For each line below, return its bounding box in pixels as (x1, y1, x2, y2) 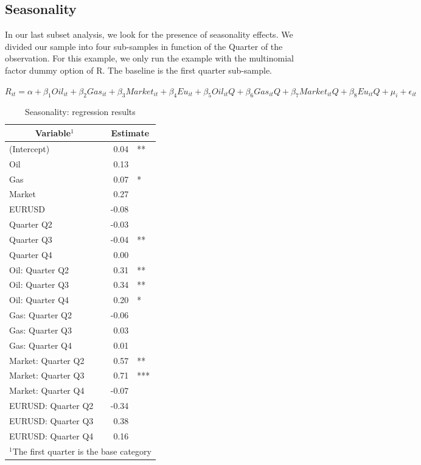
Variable (35, 126, 71, 139)
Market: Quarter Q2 (9, 354, 85, 366)
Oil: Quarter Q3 (9, 278, 69, 291)
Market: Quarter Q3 (9, 369, 85, 382)
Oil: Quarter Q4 (9, 293, 69, 306)
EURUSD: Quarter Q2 (9, 399, 94, 412)
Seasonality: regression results (25, 105, 136, 118)
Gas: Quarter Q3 (9, 323, 72, 336)
